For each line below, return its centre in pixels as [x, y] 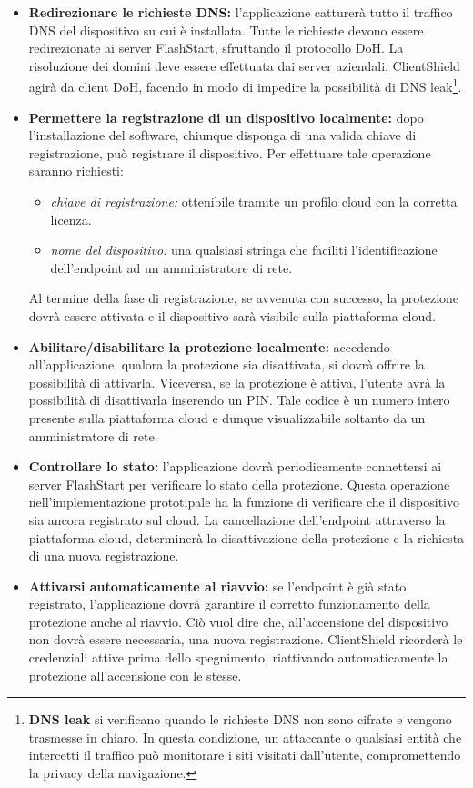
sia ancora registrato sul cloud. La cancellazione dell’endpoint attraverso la [237, 519]
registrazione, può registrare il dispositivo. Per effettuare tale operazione [230, 152]
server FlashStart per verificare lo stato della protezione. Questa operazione [239, 484]
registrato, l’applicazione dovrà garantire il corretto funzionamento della [229, 604]
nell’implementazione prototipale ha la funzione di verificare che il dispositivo [244, 502]
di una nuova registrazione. [104, 556]
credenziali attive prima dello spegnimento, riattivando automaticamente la [238, 657]
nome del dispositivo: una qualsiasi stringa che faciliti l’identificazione [244, 250]
